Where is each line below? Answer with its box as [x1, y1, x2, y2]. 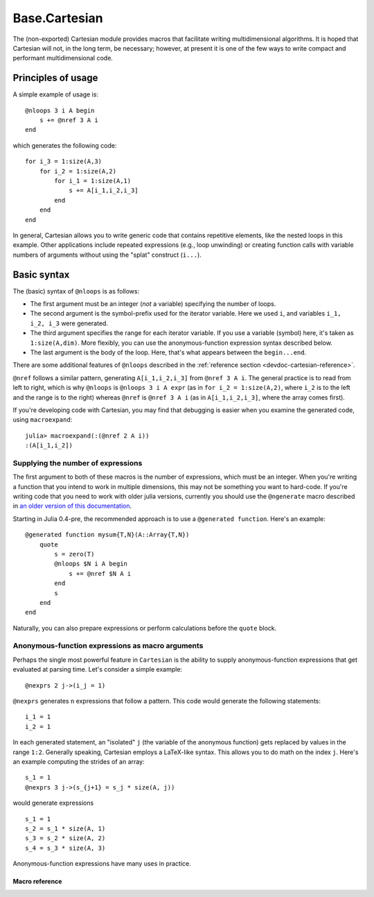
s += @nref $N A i [69, 570, 132, 577]
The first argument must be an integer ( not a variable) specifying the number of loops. [30, 300, 276, 308]
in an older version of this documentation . [12, 502, 132, 510]
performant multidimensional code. [12, 54, 114, 62]
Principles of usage [12, 72, 98, 84]
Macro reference [12, 878, 62, 886]
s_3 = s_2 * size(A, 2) [25, 835, 106, 842]
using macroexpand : [12, 416, 73, 424]
